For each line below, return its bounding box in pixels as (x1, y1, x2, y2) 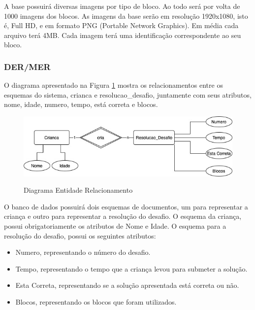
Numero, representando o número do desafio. (15, 247, 151, 257)
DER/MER (4, 60, 51, 72)
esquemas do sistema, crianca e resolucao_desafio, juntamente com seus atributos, (4, 89, 252, 100)
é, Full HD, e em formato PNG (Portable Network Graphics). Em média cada (4, 20, 239, 31)
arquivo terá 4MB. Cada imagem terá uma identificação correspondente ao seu (4, 30, 241, 40)
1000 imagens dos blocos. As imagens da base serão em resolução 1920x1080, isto (4, 10, 248, 21)
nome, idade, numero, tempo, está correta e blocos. (4, 99, 158, 109)
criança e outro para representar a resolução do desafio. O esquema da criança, (4, 211, 242, 221)
